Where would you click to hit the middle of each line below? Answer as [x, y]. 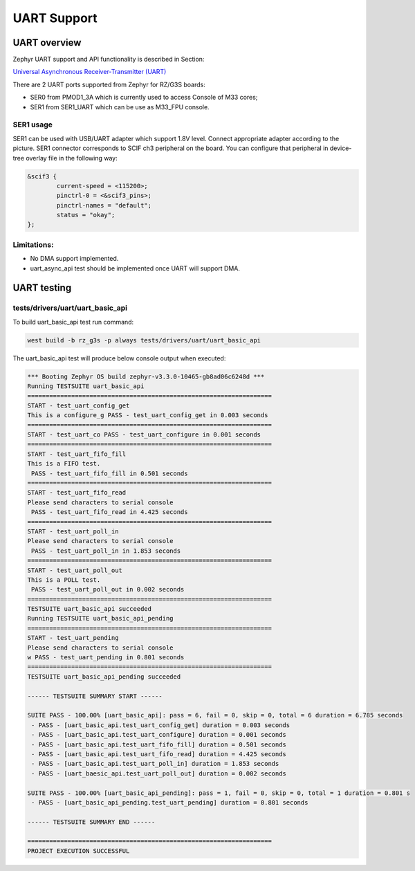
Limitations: [33, 244]
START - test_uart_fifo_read [77, 493]
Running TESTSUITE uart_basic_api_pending [100, 618]
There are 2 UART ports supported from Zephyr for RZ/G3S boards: [109, 84]
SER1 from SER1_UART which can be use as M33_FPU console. [120, 107]
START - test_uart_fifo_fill [77, 454]
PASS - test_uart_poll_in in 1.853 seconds [106, 551]
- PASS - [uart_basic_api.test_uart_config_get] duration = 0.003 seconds [161, 725]
